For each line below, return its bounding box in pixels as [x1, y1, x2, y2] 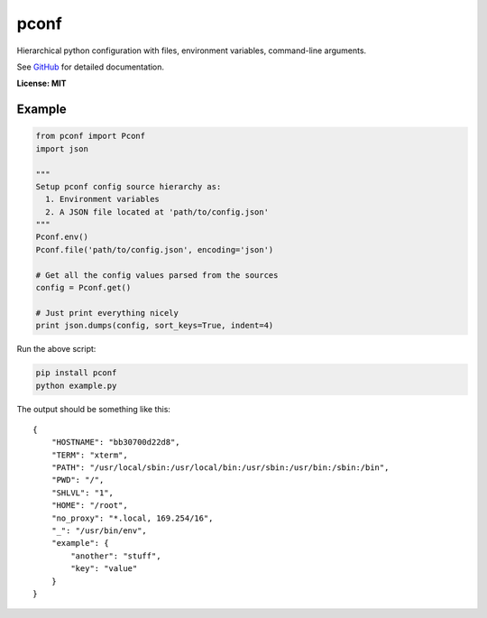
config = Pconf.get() [35, 282, 132, 293]
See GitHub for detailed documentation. [16, 61, 165, 72]
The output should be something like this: [16, 403, 171, 414]
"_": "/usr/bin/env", [51, 526, 148, 536]
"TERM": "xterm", [51, 449, 128, 460]
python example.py [35, 380, 117, 391]
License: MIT [16, 78, 67, 89]
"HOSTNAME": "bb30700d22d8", [51, 438, 180, 447]
